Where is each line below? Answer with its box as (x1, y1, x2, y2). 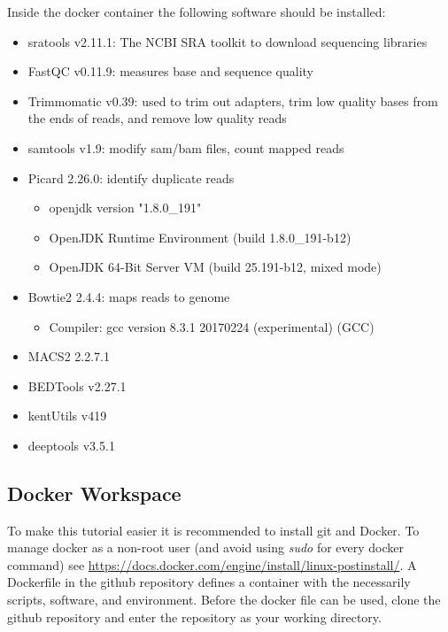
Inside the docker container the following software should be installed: (7, 3, 386, 20)
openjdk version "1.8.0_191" (49, 198, 202, 217)
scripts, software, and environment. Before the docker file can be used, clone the (7, 590, 441, 609)
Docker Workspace (7, 479, 182, 506)
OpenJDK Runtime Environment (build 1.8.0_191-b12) (49, 227, 351, 246)
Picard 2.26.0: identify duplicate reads (27, 168, 235, 187)
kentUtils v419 (27, 406, 107, 425)
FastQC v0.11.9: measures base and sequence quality (27, 62, 314, 81)
